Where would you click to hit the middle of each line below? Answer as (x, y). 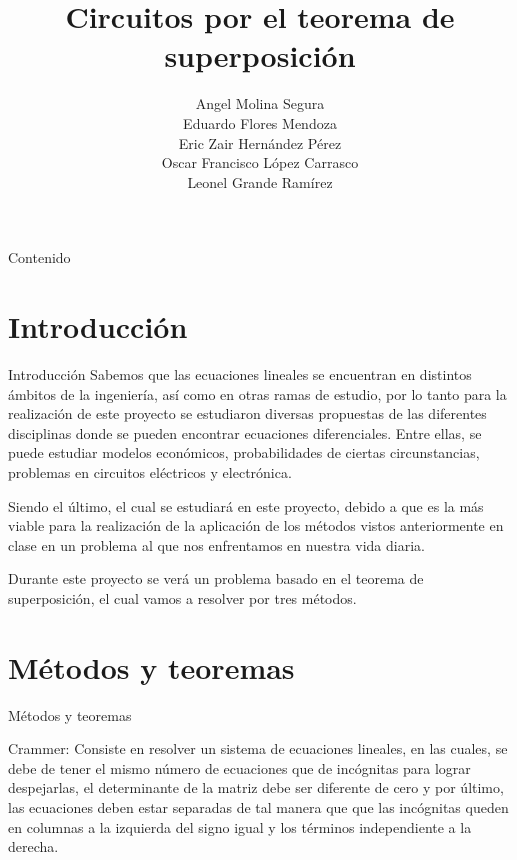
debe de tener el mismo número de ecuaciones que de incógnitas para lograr (239, 767)
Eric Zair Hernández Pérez (260, 142)
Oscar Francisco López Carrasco (260, 162)
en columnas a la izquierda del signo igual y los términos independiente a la (240, 826)
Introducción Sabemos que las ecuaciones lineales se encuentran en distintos (240, 374)
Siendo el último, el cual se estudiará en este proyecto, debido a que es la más (246, 505)
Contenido (39, 257)
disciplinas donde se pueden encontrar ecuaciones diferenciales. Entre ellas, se (245, 432)
